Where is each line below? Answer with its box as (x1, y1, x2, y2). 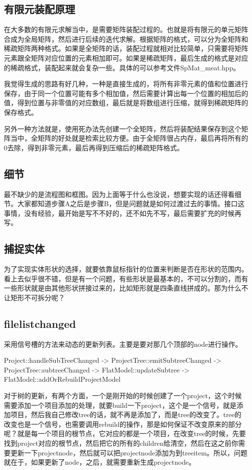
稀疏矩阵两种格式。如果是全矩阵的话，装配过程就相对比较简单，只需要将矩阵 (4, 43, 248, 53)
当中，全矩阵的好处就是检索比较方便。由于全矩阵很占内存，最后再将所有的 (10, 133, 248, 143)
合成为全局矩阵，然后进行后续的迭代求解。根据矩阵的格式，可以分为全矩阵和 (4, 33, 248, 44)
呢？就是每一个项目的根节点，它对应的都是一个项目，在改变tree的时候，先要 (4, 428, 246, 438)
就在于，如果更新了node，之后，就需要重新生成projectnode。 (4, 457, 196, 467)
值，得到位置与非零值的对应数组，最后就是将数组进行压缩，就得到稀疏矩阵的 (4, 97, 248, 108)
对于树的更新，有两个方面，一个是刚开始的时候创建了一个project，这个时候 (4, 390, 242, 401)
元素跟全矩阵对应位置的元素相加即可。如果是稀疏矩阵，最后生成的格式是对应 (4, 52, 248, 63)
